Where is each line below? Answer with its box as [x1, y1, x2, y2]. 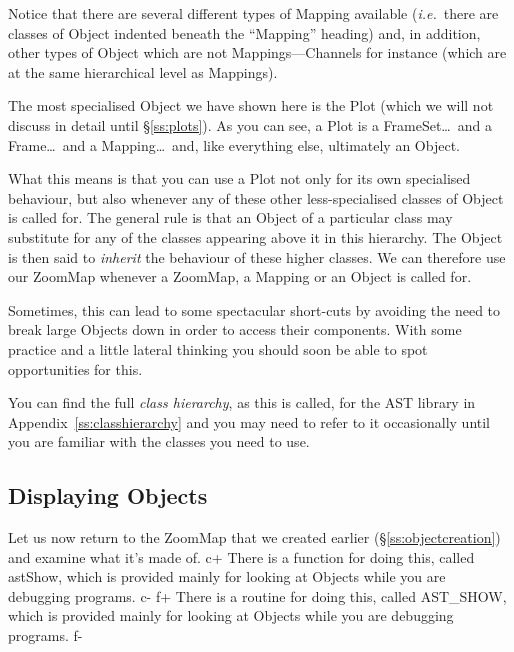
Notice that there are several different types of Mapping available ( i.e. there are [8, 3, 499, 23]
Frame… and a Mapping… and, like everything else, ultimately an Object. [8, 134, 460, 155]
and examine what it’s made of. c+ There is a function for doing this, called [8, 546, 475, 567]
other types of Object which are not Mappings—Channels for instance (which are [8, 42, 507, 63]
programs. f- [8, 625, 83, 646]
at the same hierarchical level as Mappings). [8, 61, 278, 82]
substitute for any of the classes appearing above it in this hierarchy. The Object [8, 226, 503, 247]
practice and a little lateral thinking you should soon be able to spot [8, 338, 428, 359]
